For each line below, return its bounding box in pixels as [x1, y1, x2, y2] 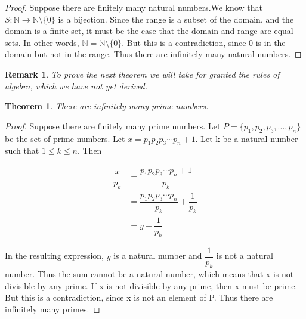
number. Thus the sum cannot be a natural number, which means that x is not [5, 268, 294, 280]
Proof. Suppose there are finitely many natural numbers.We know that [5, 1, 262, 13]
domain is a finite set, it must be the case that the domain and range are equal [5, 24, 293, 37]
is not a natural [216, 249, 273, 262]
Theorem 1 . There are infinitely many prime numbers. [5, 100, 209, 112]
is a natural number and [113, 249, 202, 262]
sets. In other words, [5, 36, 79, 48]
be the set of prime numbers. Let [5, 132, 125, 144]
